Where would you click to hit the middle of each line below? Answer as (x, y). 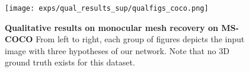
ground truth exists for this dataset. (70, 62)
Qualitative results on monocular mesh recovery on (111, 27)
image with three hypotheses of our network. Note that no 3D (117, 50)
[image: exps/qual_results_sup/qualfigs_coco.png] (107, 8)
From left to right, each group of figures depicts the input (140, 39)
